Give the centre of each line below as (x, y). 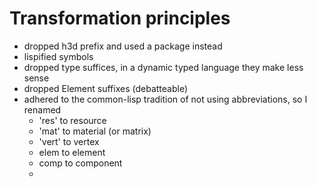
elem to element (72, 152)
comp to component (80, 163)
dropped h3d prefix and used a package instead (123, 46)
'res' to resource (72, 120)
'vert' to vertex (69, 141)
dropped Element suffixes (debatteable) (106, 88)
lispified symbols (58, 56)
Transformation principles (120, 18)
